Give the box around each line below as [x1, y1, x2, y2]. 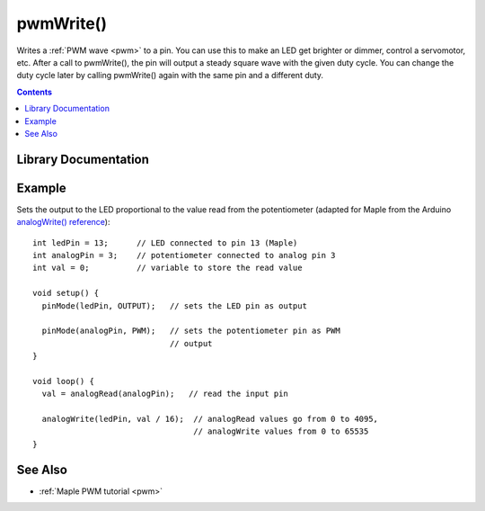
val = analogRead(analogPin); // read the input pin [41, 389, 289, 399]
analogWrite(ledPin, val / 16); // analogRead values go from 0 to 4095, [41, 414, 379, 425]
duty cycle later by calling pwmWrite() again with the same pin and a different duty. [16, 70, 323, 81]
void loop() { [32, 376, 94, 386]
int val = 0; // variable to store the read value [32, 263, 303, 273]
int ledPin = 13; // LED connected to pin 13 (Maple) [32, 238, 298, 247]
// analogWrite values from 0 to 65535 [193, 426, 369, 436]
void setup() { [32, 288, 100, 299]
